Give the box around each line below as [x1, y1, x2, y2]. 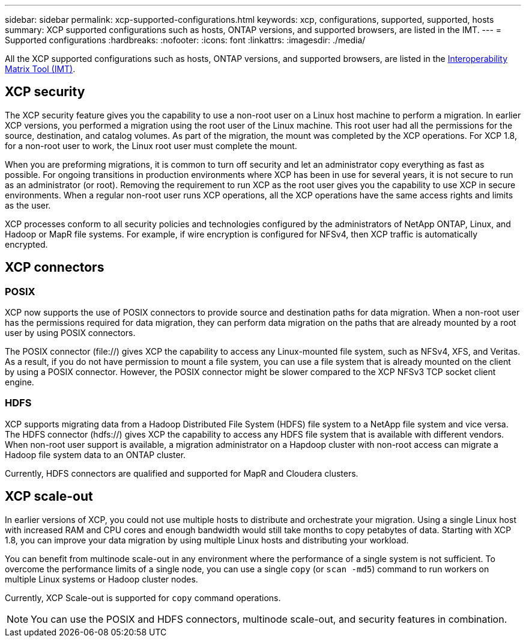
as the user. [5, 200, 51, 210]
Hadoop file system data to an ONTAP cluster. [5, 449, 186, 460]
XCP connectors [5, 260, 104, 275]
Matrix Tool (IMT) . [5, 64, 76, 74]
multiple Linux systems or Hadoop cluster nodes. [5, 573, 198, 584]
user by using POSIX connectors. [5, 328, 136, 338]
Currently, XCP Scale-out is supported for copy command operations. [5, 592, 281, 603]
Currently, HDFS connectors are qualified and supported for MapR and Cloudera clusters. [5, 468, 358, 478]
